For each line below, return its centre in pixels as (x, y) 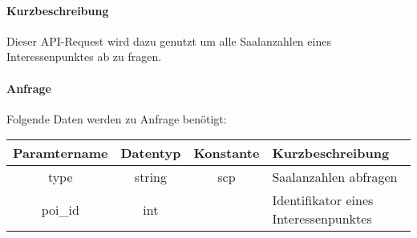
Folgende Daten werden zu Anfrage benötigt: (117, 118)
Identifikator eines (323, 200)
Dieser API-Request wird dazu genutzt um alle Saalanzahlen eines (169, 40)
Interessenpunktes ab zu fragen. (84, 56)
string (150, 177)
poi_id (60, 209)
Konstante (227, 153)
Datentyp (151, 153)
